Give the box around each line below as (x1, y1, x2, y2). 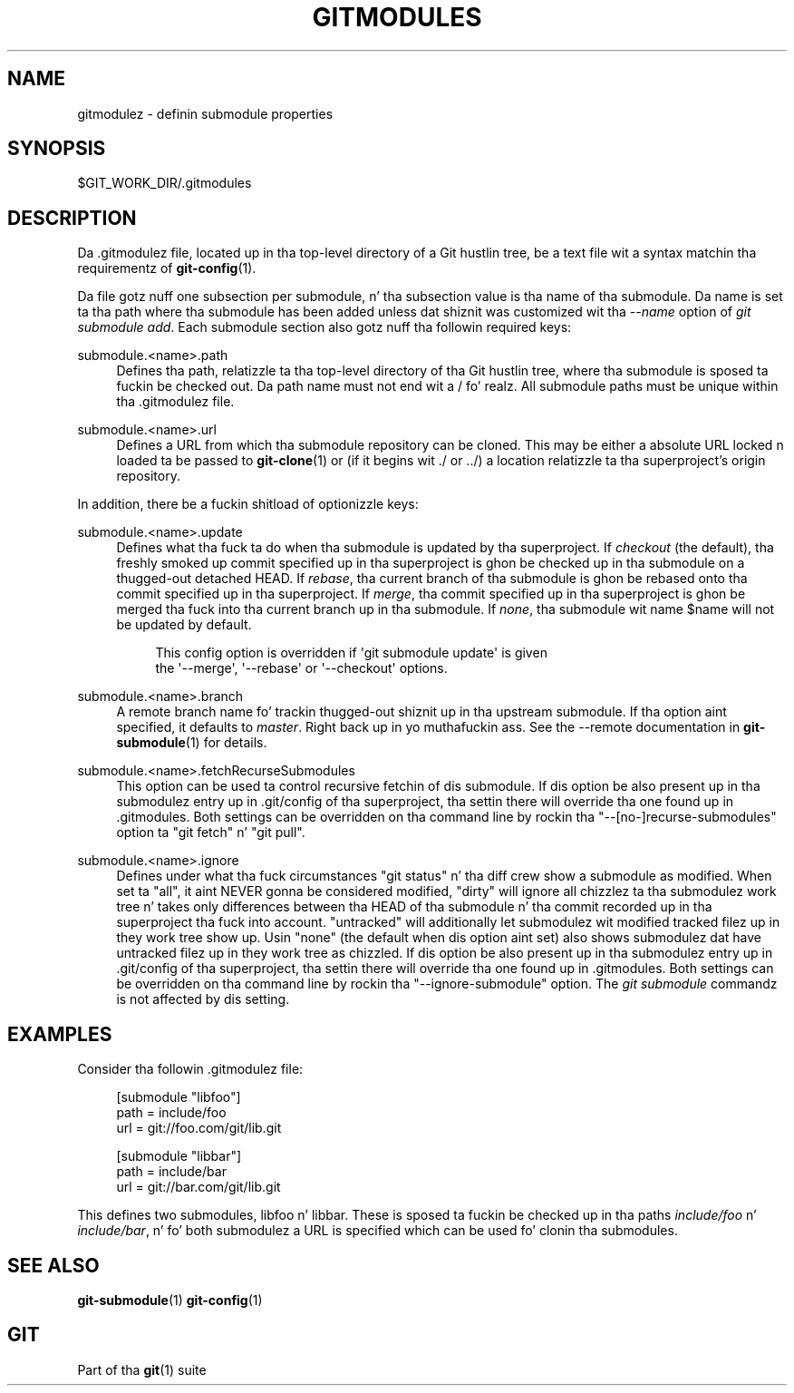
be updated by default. (116, 617, 252, 633)
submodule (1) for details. (116, 735, 267, 751)
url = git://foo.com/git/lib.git (116, 1120, 282, 1136)
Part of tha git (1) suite (77, 1361, 207, 1378)
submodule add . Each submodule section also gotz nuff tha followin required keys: (77, 319, 572, 336)
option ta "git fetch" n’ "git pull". (116, 824, 305, 841)
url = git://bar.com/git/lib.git (116, 1179, 281, 1195)
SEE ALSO (7, 1253, 100, 1277)
